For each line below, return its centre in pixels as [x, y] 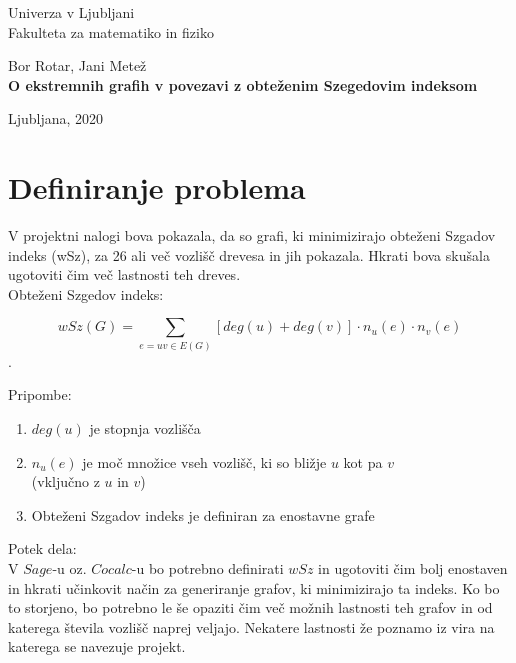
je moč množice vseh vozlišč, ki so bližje [204, 461]
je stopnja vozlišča [145, 427]
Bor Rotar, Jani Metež [77, 65]
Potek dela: [42, 548]
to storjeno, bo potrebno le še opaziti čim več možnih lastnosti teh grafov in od [250, 607]
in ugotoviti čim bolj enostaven [413, 567]
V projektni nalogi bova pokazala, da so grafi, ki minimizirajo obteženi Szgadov [252, 235]
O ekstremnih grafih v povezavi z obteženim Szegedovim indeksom [243, 84]
